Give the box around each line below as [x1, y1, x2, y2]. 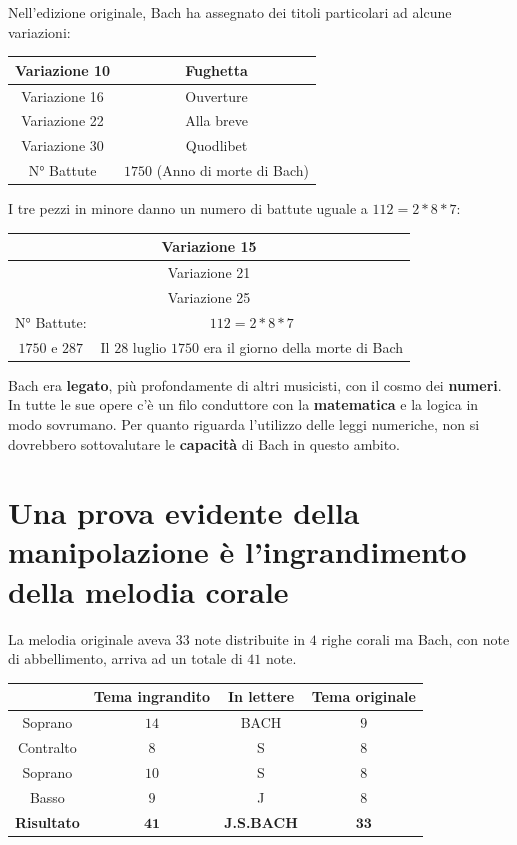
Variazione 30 [21, 135, 104, 156]
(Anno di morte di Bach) [156, 160, 310, 181]
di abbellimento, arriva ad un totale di [8, 648, 243, 669]
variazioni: [8, 21, 71, 42]
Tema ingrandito [93, 686, 211, 707]
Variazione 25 [167, 286, 251, 307]
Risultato [15, 811, 80, 832]
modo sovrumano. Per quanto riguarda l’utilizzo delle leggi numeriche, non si [8, 413, 480, 434]
